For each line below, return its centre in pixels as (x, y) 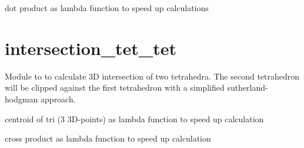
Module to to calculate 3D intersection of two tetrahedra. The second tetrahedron (152, 76)
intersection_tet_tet (91, 48)
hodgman (21, 99)
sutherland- (248, 87)
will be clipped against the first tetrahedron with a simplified (115, 87)
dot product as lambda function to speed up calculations (107, 8)
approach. (58, 99)
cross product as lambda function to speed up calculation (108, 138)
